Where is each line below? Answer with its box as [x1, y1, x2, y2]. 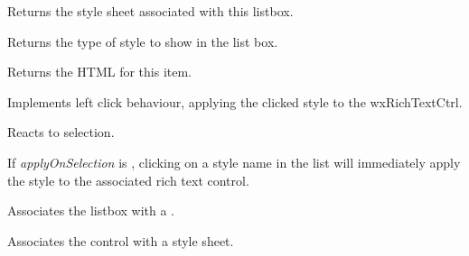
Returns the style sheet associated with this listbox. [7, 2, 294, 20]
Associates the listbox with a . [7, 201, 175, 220]
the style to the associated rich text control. [7, 170, 249, 189]
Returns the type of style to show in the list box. [7, 32, 278, 50]
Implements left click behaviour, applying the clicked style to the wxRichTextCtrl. [7, 92, 463, 111]
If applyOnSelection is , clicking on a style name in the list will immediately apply [7, 152, 461, 171]
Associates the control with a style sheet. [7, 231, 234, 250]
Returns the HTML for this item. [7, 62, 192, 81]
